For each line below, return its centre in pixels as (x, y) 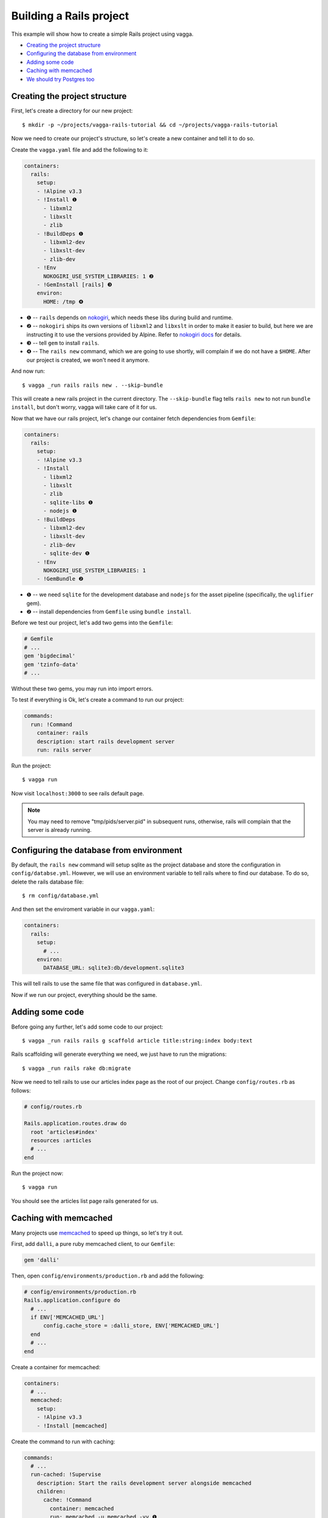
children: (51, 1492)
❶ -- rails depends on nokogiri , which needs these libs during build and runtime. (130, 317)
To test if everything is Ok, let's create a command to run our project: (97, 700)
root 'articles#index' (64, 1132)
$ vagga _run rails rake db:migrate (77, 1068)
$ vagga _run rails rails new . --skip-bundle (93, 385)
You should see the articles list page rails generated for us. (85, 1201)
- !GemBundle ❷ (60, 579)
